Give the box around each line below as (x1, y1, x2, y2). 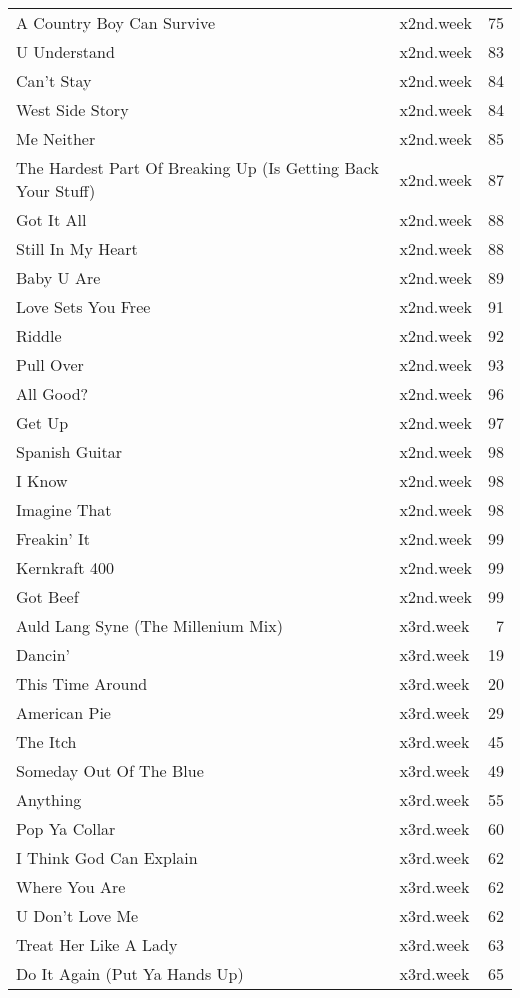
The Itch (16, 730, 77, 753)
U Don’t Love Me (16, 904, 139, 927)
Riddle (16, 324, 62, 347)
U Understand (16, 40, 115, 63)
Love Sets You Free (16, 295, 151, 318)
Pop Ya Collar (16, 817, 116, 840)
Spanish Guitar (16, 440, 123, 463)
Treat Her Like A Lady (16, 933, 178, 956)
